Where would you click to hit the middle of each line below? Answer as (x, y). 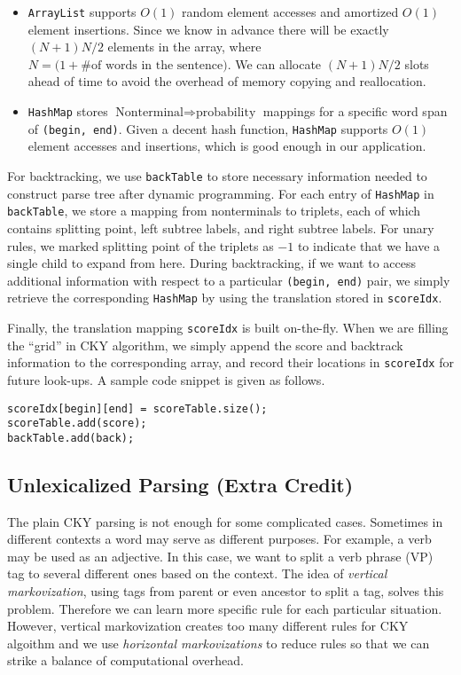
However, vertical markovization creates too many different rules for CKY (208, 626)
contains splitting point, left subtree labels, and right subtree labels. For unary (221, 228)
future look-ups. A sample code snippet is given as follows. (166, 379)
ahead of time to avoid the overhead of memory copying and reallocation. (227, 81)
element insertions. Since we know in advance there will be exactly (208, 29)
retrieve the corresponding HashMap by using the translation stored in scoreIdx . (225, 298)
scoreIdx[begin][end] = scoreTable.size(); (137, 408)
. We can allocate (274, 63)
